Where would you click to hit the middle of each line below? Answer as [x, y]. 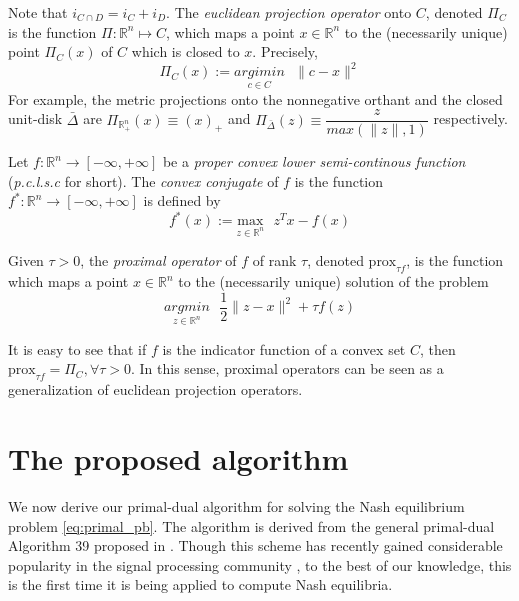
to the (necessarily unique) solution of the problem [333, 281]
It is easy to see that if [77, 348]
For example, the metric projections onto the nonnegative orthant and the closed [255, 98]
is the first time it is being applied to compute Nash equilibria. [200, 584]
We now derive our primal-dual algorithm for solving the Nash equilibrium [236, 505]
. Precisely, [285, 51]
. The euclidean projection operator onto [289, 12]
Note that [38, 12]
